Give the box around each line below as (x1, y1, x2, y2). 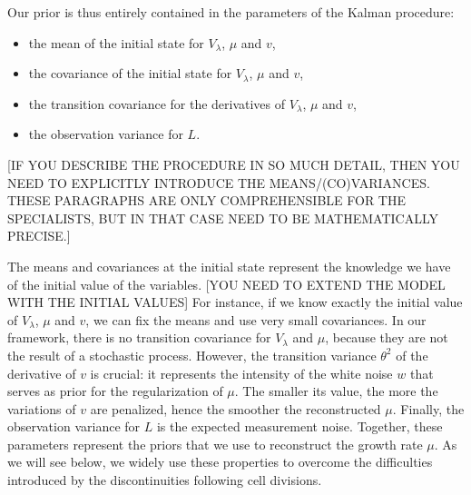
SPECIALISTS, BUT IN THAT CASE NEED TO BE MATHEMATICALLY (7, 208, 439, 227)
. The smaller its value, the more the (234, 381, 438, 401)
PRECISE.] (7, 226, 71, 245)
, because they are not (325, 328, 448, 347)
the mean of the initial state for (28, 33, 204, 52)
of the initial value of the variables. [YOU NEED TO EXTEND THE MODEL (7, 274, 446, 293)
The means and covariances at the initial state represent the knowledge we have (7, 256, 451, 275)
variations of (7, 399, 76, 418)
